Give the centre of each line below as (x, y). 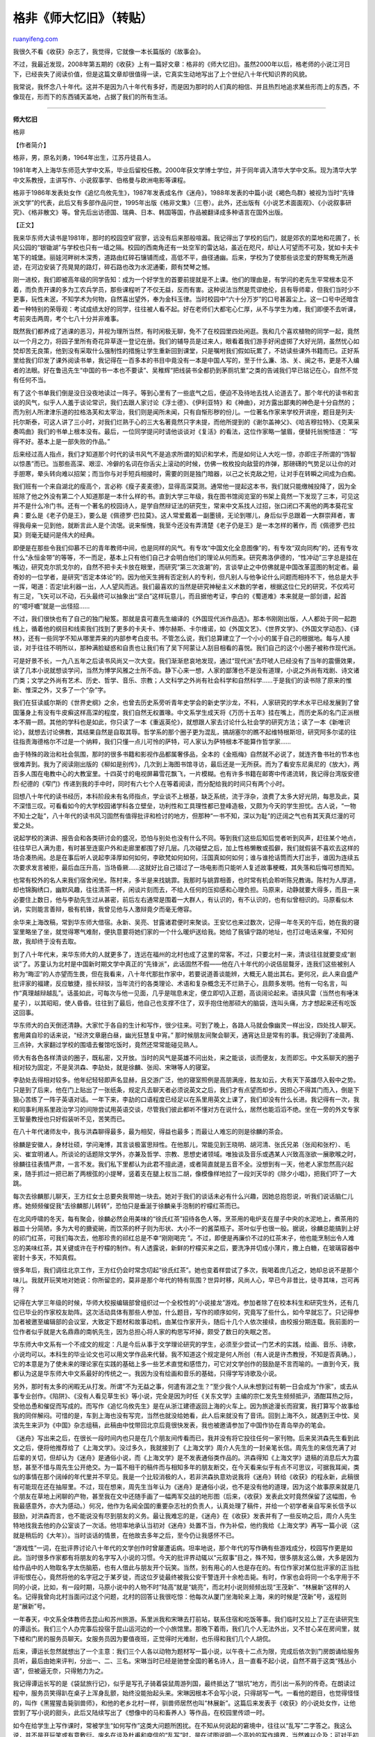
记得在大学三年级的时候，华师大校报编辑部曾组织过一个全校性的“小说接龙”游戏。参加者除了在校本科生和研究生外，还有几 (186, 1302)
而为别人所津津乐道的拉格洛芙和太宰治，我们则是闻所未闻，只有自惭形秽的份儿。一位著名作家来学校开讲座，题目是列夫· (184, 412)
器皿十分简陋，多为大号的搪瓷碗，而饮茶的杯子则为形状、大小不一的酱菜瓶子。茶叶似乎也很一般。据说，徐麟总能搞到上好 (186, 1228)
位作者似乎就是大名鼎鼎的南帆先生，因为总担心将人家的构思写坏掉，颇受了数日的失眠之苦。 (143, 1331)
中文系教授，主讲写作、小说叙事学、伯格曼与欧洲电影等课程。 (101, 180)
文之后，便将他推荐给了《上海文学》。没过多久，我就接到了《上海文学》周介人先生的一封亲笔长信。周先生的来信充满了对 (185, 1448)
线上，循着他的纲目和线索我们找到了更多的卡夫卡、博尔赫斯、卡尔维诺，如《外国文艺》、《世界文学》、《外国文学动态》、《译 (186, 628)
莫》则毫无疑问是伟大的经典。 (56, 535)
